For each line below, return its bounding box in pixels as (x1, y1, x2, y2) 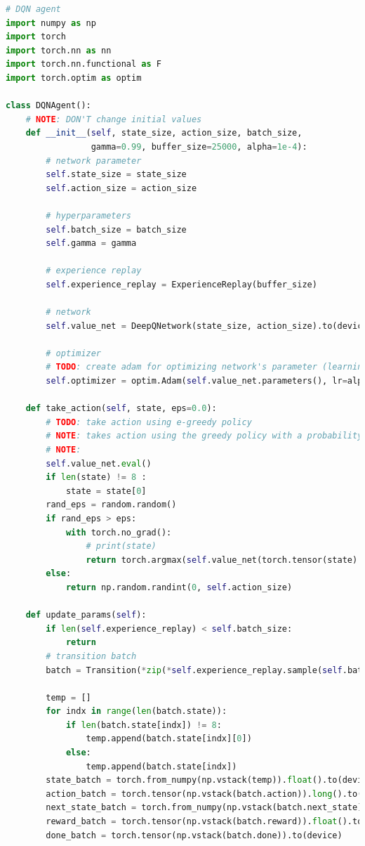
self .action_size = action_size (46, 183, 197, 193)
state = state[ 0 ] (65, 486, 147, 496)
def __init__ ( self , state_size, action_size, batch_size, (25, 128, 303, 138)
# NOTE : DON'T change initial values (25, 114, 202, 124)
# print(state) (86, 541, 157, 552)
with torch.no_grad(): (65, 527, 172, 538)
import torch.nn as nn (6, 45, 112, 56)
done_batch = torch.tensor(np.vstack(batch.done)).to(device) (46, 830, 343, 840)
